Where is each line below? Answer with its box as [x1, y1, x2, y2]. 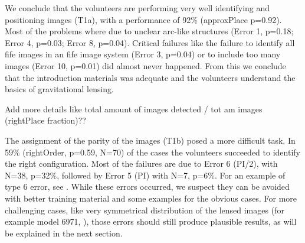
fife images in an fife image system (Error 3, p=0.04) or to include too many [5, 48, 281, 60]
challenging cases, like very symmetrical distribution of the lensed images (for [5, 203, 284, 216]
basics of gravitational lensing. [5, 83, 114, 95]
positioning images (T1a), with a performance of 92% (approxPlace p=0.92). [5, 13, 282, 25]
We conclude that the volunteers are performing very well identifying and [5, 2, 270, 14]
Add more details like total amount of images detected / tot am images [5, 102, 263, 115]
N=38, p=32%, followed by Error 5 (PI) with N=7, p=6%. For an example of [5, 169, 286, 181]
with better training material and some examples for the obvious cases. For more [5, 192, 297, 204]
